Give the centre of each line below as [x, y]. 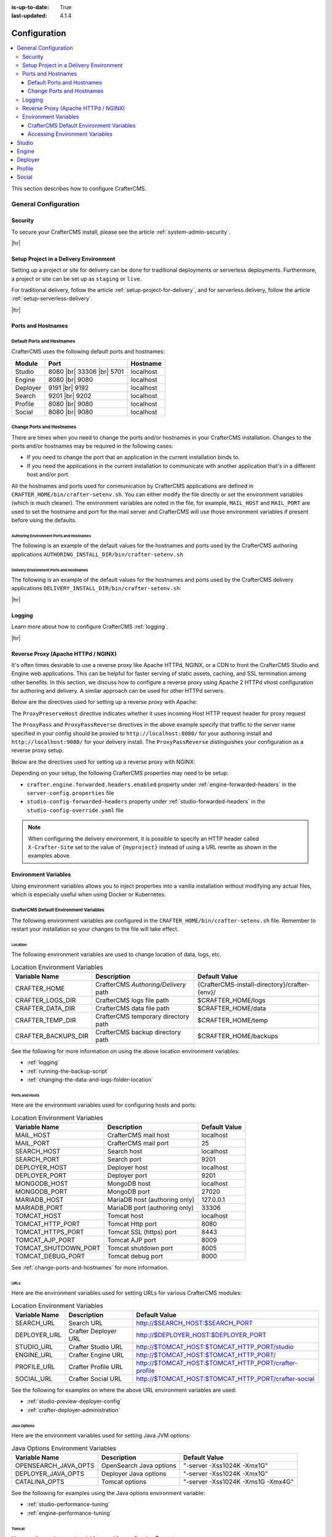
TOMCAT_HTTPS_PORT [49, 1232]
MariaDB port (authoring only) [151, 1208]
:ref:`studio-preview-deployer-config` [74, 1401]
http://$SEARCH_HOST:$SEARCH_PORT [195, 1323]
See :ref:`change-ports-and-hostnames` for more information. [90, 1268]
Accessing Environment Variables [70, 134]
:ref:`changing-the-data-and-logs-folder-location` [90, 1080]
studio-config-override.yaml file [75, 810]
